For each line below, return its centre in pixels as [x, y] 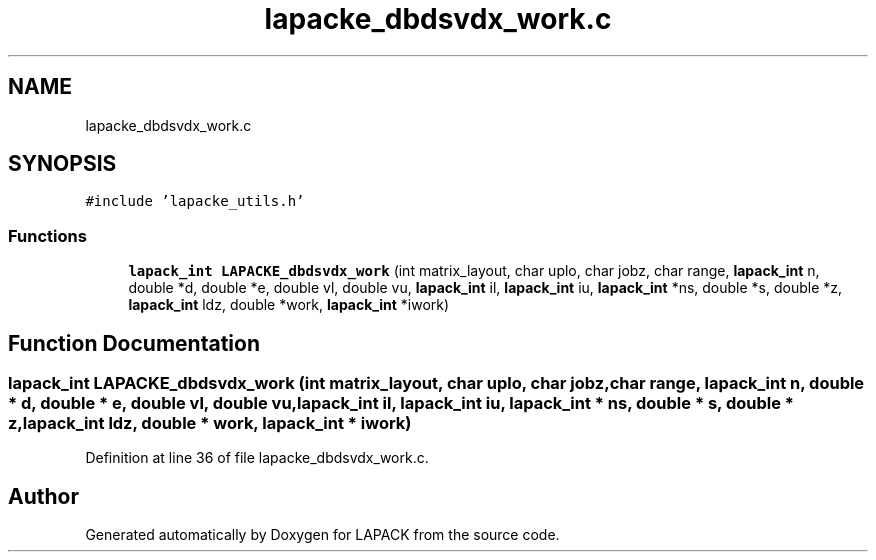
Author [43, 496]
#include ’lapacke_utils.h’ [195, 201]
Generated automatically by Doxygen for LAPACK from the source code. [322, 535]
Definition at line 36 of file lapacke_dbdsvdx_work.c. [257, 458]
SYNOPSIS [62, 164]
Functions [47, 235]
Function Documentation [134, 343]
